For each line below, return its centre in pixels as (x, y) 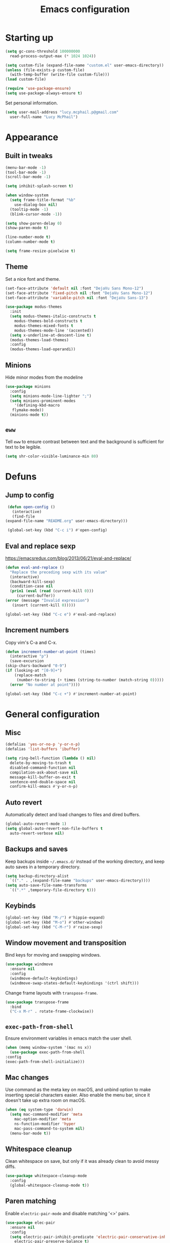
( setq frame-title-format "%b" (43, 200)
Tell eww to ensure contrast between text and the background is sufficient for (85, 442)
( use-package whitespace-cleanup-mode (46, 1176)
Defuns (21, 476)
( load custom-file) (26, 80)
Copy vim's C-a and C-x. (31, 642)
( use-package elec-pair (30, 1223)
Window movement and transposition (66, 943)
